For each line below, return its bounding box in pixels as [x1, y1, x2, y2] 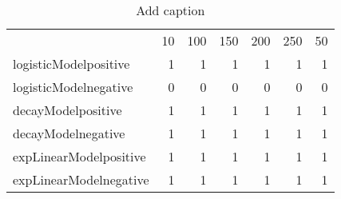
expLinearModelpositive [13, 147, 146, 165]
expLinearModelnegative [13, 170, 149, 189]
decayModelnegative [13, 124, 125, 142]
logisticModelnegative [13, 78, 133, 96]
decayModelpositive [13, 101, 122, 119]
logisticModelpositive [13, 54, 130, 73]
